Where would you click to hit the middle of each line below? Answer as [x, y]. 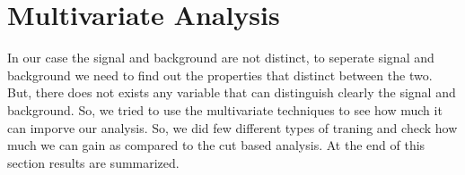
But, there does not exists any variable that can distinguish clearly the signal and [232, 92]
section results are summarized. [93, 162]
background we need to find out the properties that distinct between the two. [220, 75]
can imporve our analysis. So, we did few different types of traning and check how [232, 127]
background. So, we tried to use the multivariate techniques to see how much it [225, 109]
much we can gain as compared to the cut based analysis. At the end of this [216, 145]
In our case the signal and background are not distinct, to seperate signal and [221, 58]
